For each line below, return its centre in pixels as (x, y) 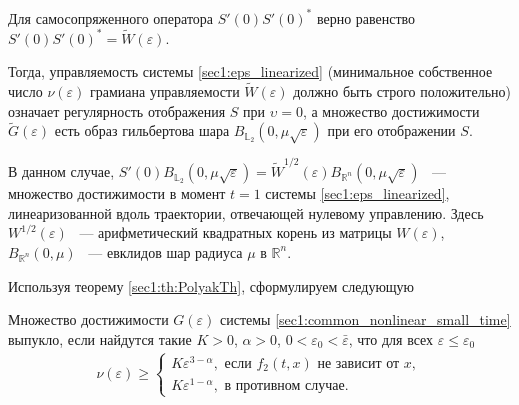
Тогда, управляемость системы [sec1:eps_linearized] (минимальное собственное (250, 71)
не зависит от (358, 363)
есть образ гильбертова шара (142, 130)
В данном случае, (61, 171)
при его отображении (391, 130)
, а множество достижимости (391, 110)
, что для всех (391, 338)
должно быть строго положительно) (402, 91)
